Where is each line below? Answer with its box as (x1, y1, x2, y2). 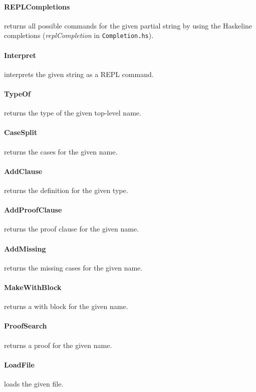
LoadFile (4, 359, 35, 369)
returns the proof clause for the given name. (4, 223, 139, 234)
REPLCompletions (4, 1, 70, 11)
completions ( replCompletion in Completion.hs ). (4, 30, 154, 40)
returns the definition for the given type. (4, 185, 128, 195)
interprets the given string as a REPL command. (4, 68, 154, 79)
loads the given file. (4, 378, 64, 388)
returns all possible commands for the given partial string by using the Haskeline (4, 20, 252, 30)
